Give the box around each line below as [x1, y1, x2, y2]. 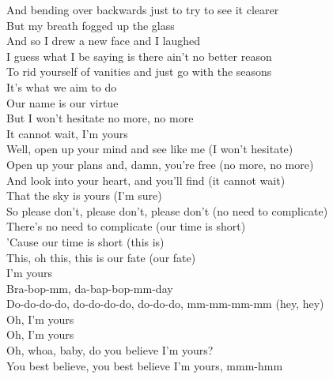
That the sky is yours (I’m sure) [6, 187, 162, 204]
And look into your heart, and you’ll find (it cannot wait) [6, 171, 286, 188]
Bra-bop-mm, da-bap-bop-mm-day [6, 280, 173, 296]
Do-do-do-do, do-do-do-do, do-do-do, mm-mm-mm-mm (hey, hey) [6, 295, 324, 312]
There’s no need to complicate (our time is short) [6, 218, 246, 235]
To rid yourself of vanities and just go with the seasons [6, 63, 272, 80]
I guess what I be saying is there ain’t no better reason [6, 47, 272, 64]
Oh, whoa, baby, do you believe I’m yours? [6, 342, 214, 358]
